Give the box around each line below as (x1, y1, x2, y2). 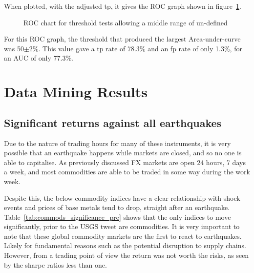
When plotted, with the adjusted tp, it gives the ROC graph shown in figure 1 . (4, 1, 241, 11)
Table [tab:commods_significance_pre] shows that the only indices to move (4, 211, 231, 222)
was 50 (4, 43, 24, 53)
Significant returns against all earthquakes (4, 115, 222, 130)
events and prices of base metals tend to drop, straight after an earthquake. (4, 202, 230, 212)
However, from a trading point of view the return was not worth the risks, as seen (4, 250, 249, 260)
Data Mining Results (4, 82, 148, 102)
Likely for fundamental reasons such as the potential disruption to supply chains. (4, 240, 246, 251)
